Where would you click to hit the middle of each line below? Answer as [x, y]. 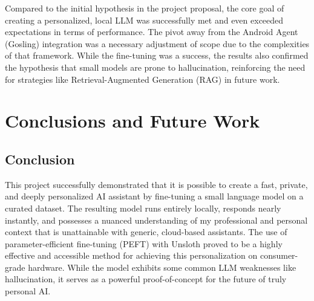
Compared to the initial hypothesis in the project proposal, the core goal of [145, 8]
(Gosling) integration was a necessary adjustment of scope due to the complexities [157, 43]
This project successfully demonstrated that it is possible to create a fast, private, [156, 184]
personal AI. [28, 291]
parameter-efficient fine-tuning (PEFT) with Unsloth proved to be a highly [144, 243]
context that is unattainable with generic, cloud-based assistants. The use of [146, 232]
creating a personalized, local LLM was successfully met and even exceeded [144, 20]
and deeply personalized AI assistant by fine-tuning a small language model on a [154, 196]
